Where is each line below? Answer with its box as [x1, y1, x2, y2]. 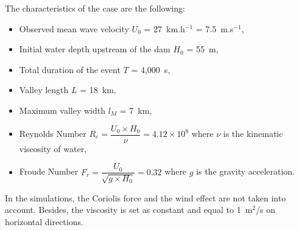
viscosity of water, [19, 142, 87, 155]
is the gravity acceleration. [196, 165, 295, 178]
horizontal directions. [5, 215, 83, 228]
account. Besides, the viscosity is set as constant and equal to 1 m [5, 203, 253, 216]
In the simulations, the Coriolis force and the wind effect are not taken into [5, 191, 286, 204]
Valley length [19, 83, 69, 96]
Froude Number [19, 165, 79, 178]
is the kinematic [223, 127, 283, 140]
